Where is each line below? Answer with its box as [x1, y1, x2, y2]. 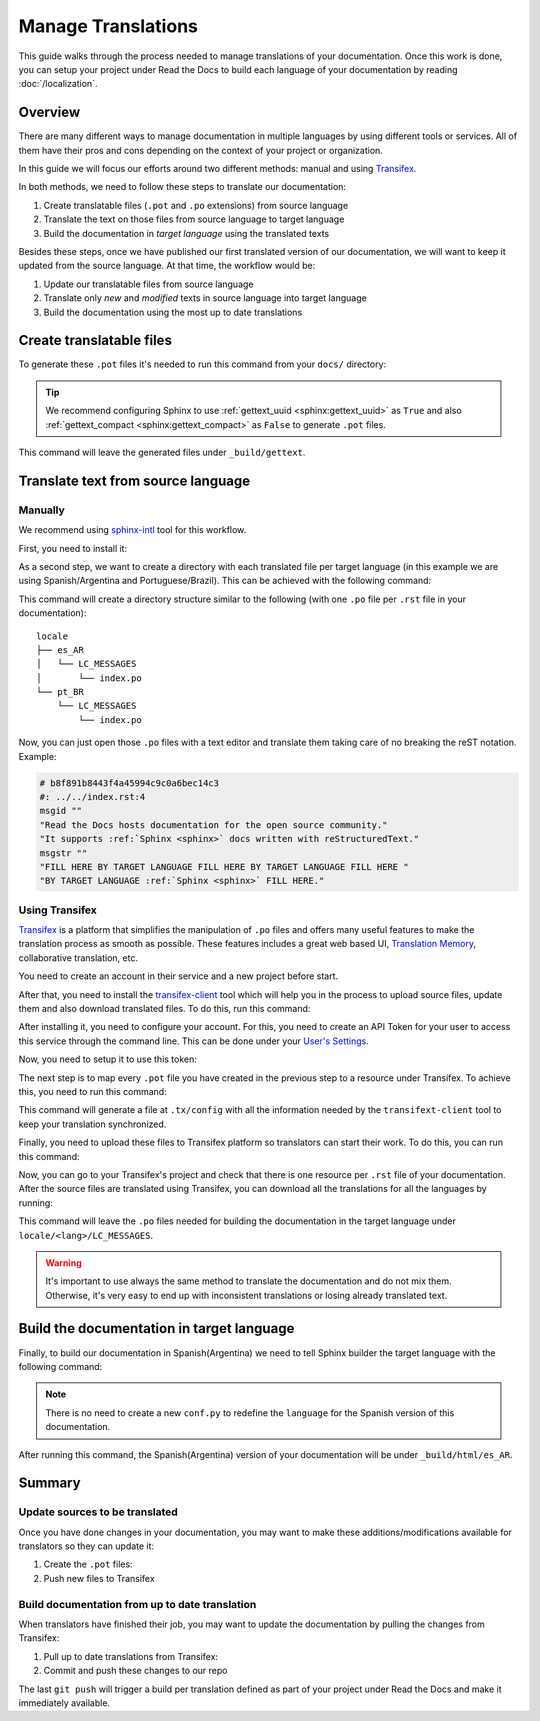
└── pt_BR [36, 686, 84, 698]
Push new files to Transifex [43, 1572, 155, 1584]
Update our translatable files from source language [43, 278, 254, 290]
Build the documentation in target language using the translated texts [43, 227, 330, 239]
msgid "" [39, 805, 83, 817]
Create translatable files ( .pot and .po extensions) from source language [43, 199, 349, 211]
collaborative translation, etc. [18, 951, 139, 964]
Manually [18, 503, 65, 517]
